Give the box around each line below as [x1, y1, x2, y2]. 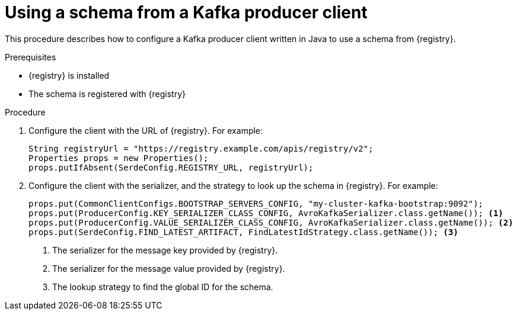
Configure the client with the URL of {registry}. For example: [28, 125, 263, 136]
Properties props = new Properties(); [28, 153, 209, 163]
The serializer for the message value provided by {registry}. [52, 263, 285, 274]
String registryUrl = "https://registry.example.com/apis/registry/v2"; [28, 143, 374, 153]
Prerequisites [5, 52, 56, 62]
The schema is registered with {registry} [28, 88, 186, 99]
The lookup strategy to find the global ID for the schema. [52, 281, 273, 292]
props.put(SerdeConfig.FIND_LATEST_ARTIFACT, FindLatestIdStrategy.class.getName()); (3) [28, 227, 458, 237]
